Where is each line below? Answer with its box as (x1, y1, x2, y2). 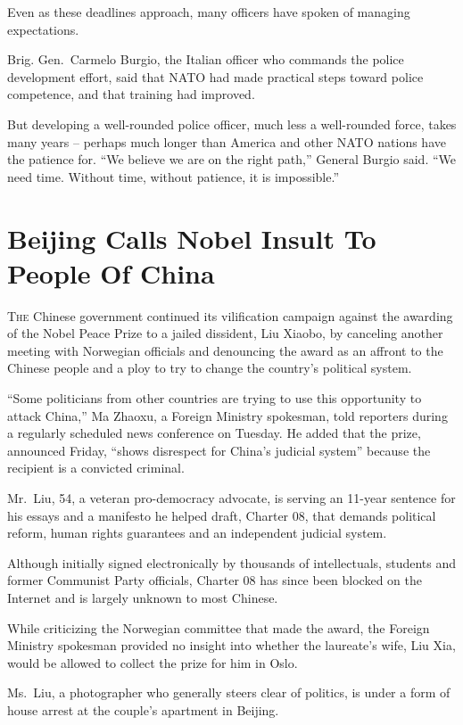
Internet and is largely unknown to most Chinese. (7, 588, 278, 606)
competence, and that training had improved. (7, 85, 255, 103)
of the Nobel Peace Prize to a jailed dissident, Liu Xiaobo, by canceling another (7, 324, 443, 342)
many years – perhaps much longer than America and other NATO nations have (7, 132, 446, 151)
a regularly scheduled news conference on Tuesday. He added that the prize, (7, 424, 421, 442)
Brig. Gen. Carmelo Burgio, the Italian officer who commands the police (7, 50, 404, 69)
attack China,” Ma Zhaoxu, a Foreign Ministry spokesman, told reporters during (7, 406, 448, 424)
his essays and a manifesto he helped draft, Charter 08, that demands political (7, 506, 436, 524)
